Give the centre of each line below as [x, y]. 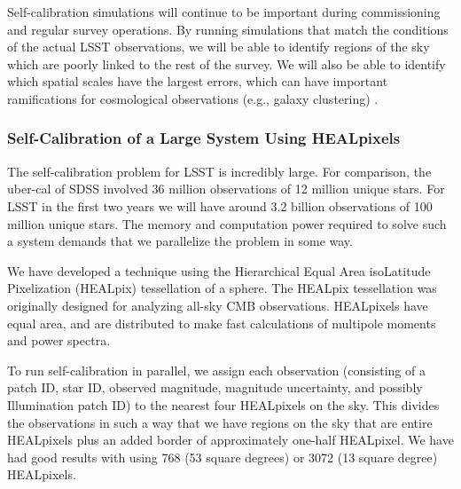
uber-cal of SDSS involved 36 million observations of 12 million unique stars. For [226, 189]
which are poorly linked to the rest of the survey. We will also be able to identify [227, 63]
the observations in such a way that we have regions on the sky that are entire [220, 422]
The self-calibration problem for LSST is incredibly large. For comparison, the [219, 171]
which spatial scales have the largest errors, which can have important [198, 81]
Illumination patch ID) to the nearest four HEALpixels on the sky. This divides [223, 404]
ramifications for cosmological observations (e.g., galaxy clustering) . [193, 98]
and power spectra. [59, 340]
